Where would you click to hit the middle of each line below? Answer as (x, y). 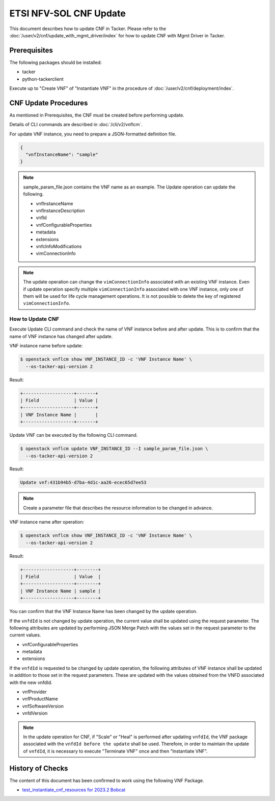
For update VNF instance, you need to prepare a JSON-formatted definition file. (93, 134)
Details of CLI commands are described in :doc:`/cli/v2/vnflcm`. (76, 125)
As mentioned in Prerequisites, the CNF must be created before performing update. (97, 115)
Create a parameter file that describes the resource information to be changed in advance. (118, 508)
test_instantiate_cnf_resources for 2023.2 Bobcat (74, 790)
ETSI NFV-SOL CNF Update (67, 13)
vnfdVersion (35, 713)
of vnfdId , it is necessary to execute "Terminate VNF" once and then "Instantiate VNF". (116, 751)
